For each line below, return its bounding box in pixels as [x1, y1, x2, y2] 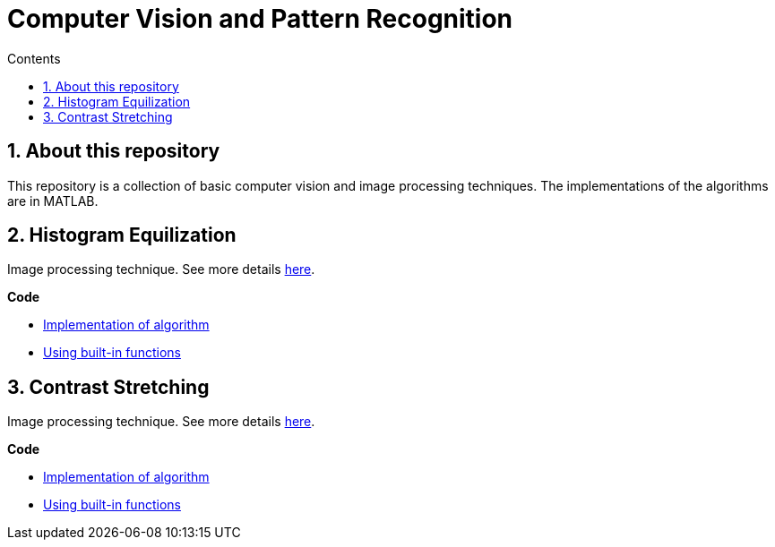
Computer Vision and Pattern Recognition [7, 4, 513, 34]
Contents [7, 50, 61, 66]
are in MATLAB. [7, 192, 99, 209]
